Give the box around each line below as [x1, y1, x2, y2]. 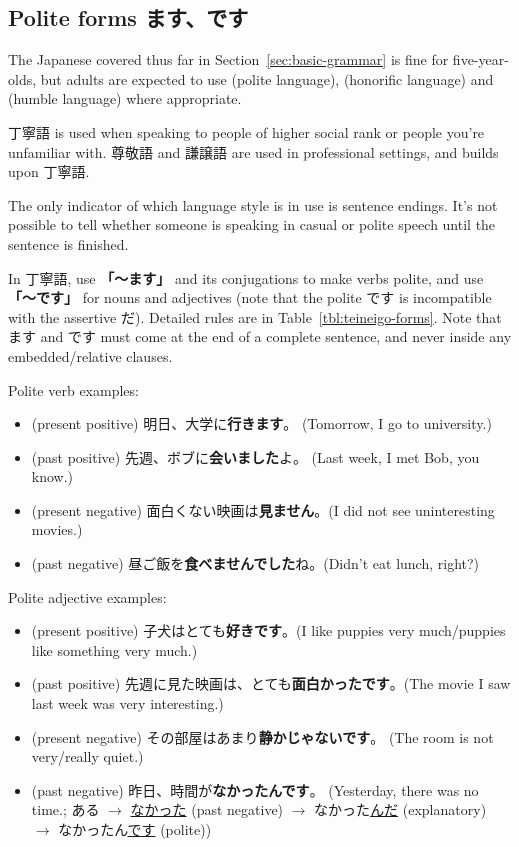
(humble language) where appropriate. [8, 88, 242, 109]
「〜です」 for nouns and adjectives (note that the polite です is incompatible [8, 287, 492, 308]
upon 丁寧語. [8, 161, 90, 182]
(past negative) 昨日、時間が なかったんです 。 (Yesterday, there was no [31, 779, 479, 800]
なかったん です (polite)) [58, 819, 212, 840]
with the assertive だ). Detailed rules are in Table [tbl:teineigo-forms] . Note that [8, 306, 502, 327]
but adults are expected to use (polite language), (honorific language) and [40, 68, 494, 89]
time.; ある [31, 799, 100, 820]
